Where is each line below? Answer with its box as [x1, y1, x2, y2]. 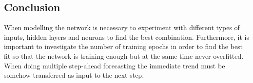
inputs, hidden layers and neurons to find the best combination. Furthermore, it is [4, 32, 249, 42]
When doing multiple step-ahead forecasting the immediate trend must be [4, 60, 225, 70]
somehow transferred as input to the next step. [4, 70, 144, 80]
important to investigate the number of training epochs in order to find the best [4, 41, 243, 51]
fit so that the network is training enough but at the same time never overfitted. [4, 50, 244, 61]
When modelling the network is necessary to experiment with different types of [4, 22, 240, 33]
